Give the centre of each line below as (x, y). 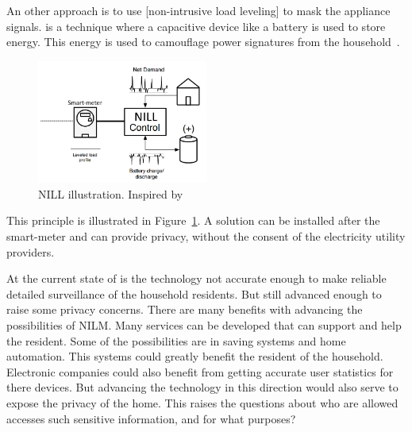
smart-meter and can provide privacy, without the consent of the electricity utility (206, 235)
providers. (31, 251)
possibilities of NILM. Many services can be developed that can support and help (204, 324)
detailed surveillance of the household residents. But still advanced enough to (194, 293)
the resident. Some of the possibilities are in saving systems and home (176, 340)
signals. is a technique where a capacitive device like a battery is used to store (196, 26)
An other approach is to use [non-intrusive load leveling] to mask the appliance (198, 10)
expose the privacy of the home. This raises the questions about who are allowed (202, 402)
